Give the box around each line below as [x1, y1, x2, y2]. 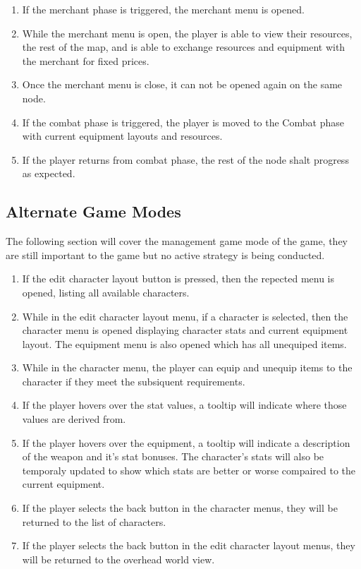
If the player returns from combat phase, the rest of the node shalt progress [22, 152, 349, 167]
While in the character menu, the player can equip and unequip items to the [22, 360, 353, 375]
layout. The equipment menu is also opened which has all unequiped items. [22, 336, 347, 351]
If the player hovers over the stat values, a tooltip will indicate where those [22, 397, 347, 412]
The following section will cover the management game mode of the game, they [6, 234, 348, 248]
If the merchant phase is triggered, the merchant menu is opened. [22, 2, 305, 16]
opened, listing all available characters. [22, 284, 190, 299]
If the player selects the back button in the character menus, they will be [22, 501, 338, 515]
